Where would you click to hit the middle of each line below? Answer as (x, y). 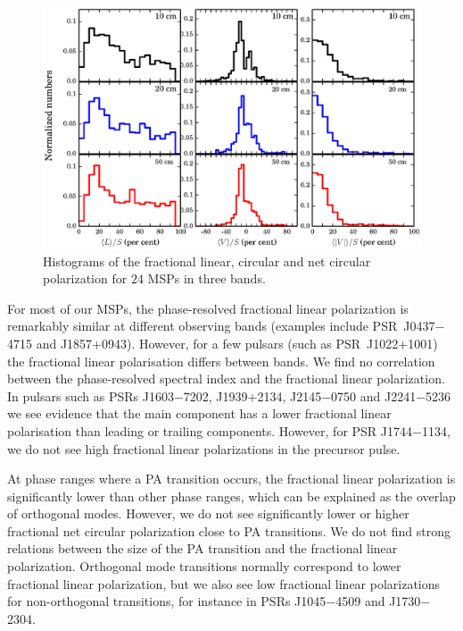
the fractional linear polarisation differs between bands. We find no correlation (221, 361)
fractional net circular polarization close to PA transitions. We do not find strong (229, 530)
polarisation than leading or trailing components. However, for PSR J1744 (210, 430)
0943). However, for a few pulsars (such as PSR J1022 (250, 343)
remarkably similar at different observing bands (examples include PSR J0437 (221, 326)
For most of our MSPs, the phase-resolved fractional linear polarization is (208, 308)
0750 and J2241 (374, 395)
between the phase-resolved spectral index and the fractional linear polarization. (226, 379)
